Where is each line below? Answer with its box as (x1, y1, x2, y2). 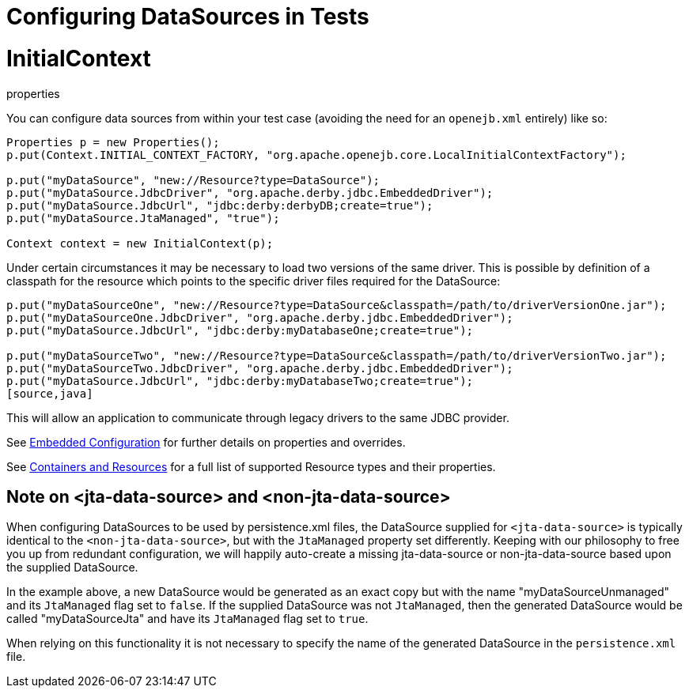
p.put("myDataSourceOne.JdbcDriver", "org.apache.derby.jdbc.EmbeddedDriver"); (6, 311, 513, 324)
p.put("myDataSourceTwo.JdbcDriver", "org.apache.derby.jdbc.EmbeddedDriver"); (6, 361, 513, 375)
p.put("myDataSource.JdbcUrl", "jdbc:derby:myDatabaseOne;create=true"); (6, 323, 474, 337)
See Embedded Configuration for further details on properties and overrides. (6, 435, 406, 449)
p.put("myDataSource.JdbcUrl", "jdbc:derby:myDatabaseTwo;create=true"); (6, 374, 474, 387)
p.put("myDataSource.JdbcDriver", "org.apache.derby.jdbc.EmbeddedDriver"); (6, 186, 494, 199)
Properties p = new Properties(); (6, 135, 220, 149)
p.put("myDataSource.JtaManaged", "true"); (6, 211, 280, 224)
